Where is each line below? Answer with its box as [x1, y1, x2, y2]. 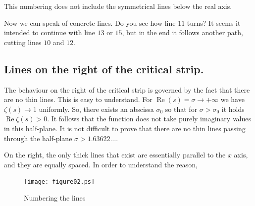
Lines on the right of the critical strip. [4, 61, 204, 76]
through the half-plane [4, 133, 72, 143]
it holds [221, 103, 245, 114]
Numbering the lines [24, 192, 86, 203]
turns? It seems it [187, 17, 241, 28]
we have [220, 94, 245, 104]
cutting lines [4, 37, 42, 47]
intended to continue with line [4, 27, 95, 38]
